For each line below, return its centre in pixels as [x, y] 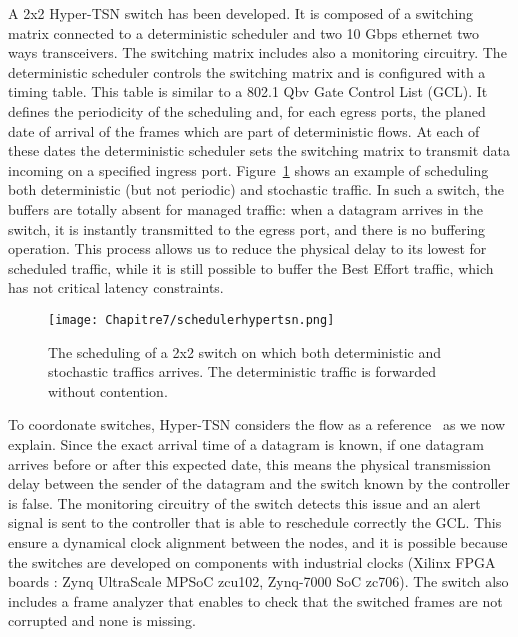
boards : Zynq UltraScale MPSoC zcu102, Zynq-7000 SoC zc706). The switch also [258, 581]
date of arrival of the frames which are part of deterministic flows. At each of [244, 130]
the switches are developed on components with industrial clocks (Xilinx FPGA [252, 561]
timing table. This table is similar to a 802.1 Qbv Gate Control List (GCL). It [248, 91]
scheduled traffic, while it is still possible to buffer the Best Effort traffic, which [251, 267]
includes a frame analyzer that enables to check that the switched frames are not [255, 600]
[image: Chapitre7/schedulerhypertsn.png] [191, 319]
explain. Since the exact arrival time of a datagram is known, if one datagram [246, 443]
